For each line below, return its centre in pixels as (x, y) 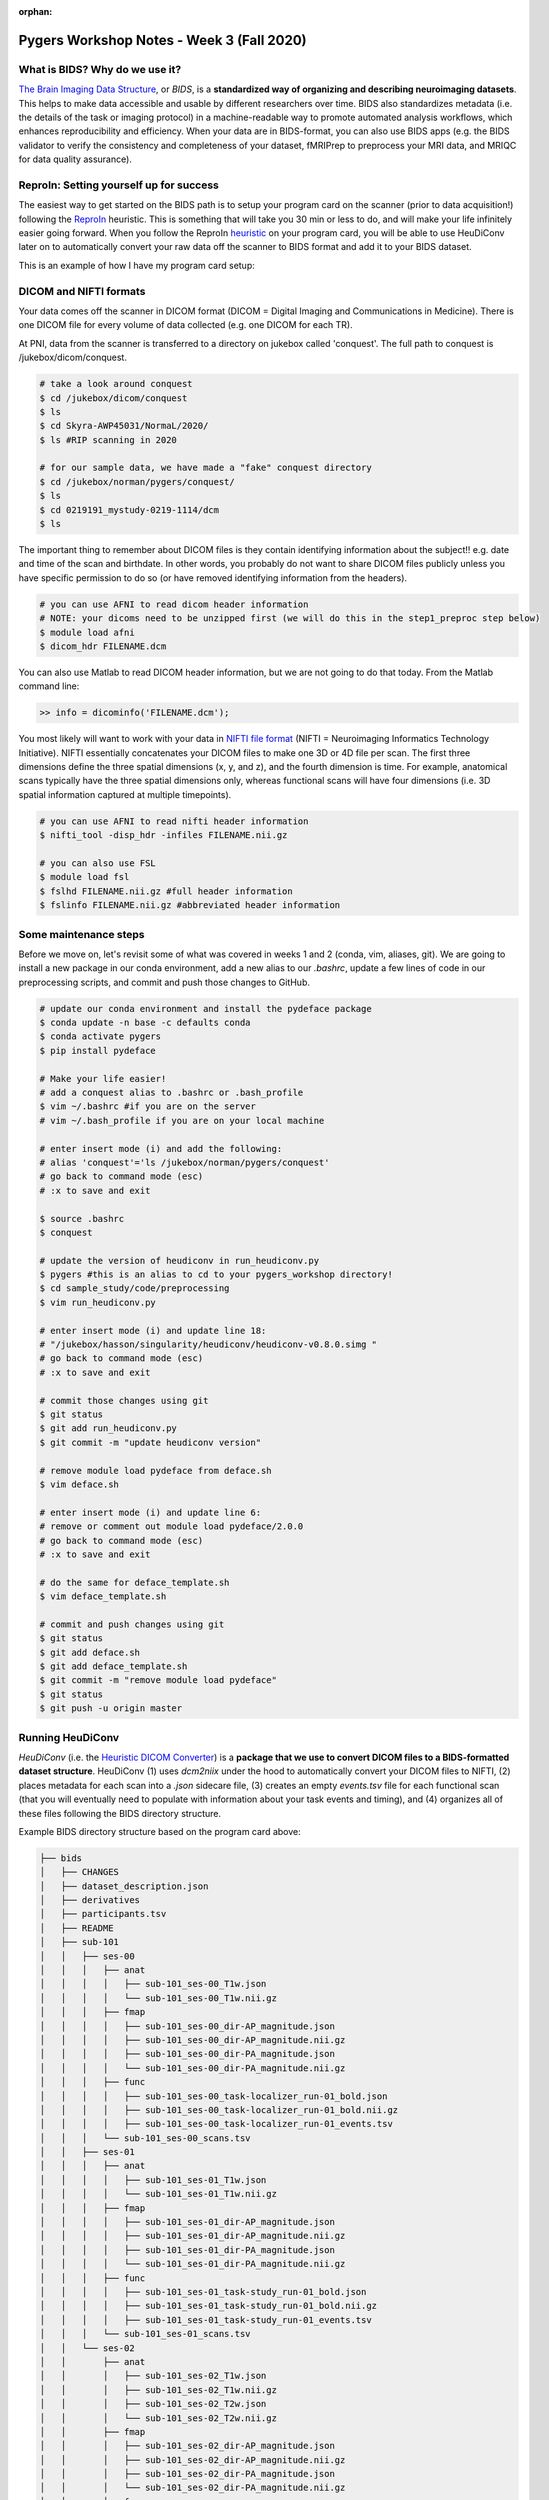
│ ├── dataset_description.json (124, 1886)
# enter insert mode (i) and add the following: (161, 1148)
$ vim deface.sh (79, 1484)
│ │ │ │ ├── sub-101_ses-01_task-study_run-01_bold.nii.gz (208, 2306)
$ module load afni (87, 632)
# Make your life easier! (103, 1078)
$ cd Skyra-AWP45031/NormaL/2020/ (124, 426)
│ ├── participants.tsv (103, 1914)
